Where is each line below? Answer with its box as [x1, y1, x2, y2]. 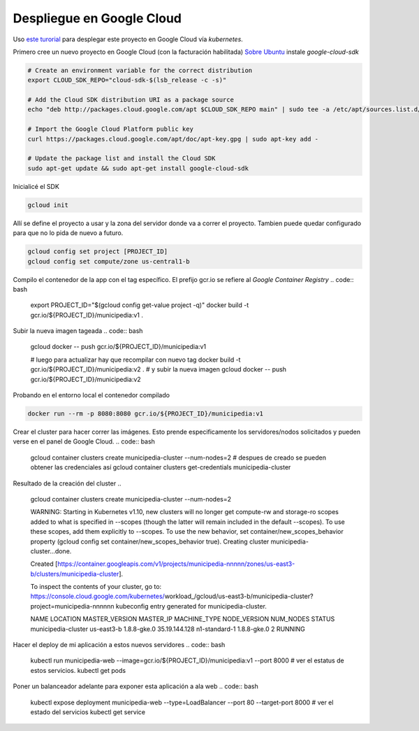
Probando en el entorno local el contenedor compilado [13, 391, 170, 399]
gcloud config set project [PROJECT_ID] [27, 248, 168, 255]
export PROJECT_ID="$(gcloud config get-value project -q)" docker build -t [30, 301, 249, 309]
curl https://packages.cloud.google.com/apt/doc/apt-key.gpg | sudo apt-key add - [27, 135, 319, 143]
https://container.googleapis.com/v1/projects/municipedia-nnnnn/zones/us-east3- [57, 560, 295, 568]
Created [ [30, 560, 58, 568]
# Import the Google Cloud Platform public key [27, 125, 193, 133]
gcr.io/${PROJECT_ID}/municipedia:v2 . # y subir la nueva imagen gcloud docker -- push [30, 365, 286, 374]
